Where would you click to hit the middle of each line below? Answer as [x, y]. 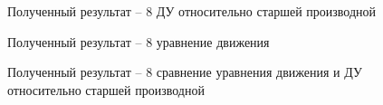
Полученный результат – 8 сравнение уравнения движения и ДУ [185, 72]
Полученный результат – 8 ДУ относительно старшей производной [192, 11]
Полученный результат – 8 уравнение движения [139, 41]
